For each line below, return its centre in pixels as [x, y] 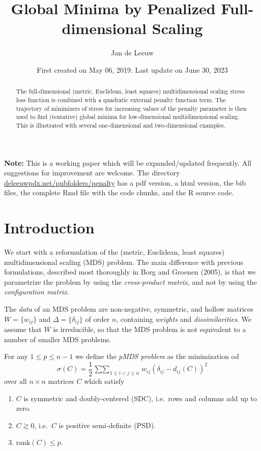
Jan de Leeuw [132, 53]
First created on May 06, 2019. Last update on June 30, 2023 [132, 69]
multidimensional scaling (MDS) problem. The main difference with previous [124, 262]
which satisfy [104, 381]
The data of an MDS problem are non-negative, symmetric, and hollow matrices [129, 309]
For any [16, 356]
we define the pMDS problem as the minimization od [157, 356]
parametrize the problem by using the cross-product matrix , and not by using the [130, 281]
